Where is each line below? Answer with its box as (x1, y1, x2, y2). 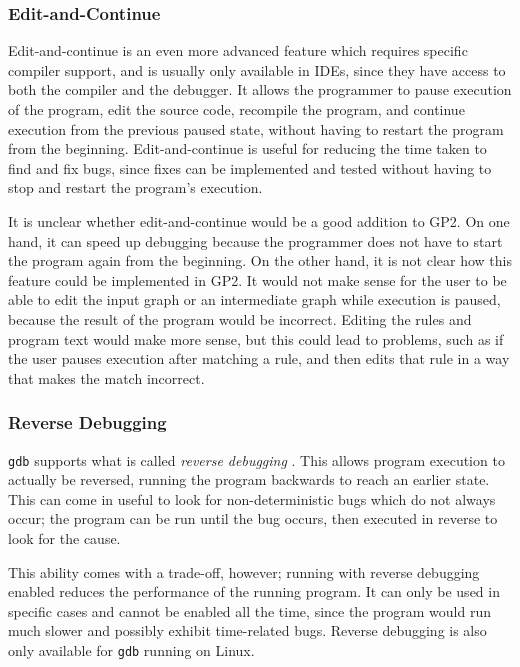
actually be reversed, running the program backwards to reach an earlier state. (8, 469, 490, 490)
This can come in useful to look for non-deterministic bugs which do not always (8, 488, 496, 509)
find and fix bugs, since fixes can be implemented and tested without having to (8, 157, 492, 178)
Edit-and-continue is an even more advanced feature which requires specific (8, 40, 468, 61)
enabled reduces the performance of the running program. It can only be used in (8, 581, 500, 602)
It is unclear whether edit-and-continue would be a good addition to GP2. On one (8, 210, 510, 231)
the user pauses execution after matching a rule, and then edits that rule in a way (8, 348, 510, 369)
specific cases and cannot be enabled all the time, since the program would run (8, 600, 492, 621)
